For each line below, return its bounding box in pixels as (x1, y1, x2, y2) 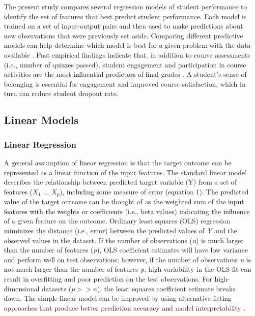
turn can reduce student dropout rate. (4, 88, 118, 98)
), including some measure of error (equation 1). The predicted (59, 186, 249, 196)
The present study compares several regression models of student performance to (4, 1, 247, 11)
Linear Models (4, 112, 79, 127)
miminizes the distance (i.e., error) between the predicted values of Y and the (4, 225, 237, 235)
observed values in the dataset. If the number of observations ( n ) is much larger (4, 235, 244, 245)
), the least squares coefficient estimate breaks (97, 283, 236, 293)
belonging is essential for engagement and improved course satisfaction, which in (4, 78, 246, 89)
